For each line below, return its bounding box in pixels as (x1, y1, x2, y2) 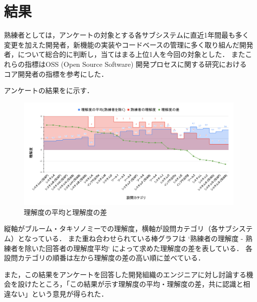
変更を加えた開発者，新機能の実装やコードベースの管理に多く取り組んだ (4, 39, 240, 50)
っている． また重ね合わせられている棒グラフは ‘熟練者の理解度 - (31, 233, 243, 243)
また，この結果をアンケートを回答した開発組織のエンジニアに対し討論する (4, 269, 247, 279)
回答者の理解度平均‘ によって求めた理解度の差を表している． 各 (45, 243, 253, 253)
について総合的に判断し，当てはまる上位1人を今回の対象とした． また (17, 49, 245, 59)
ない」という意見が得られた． (10, 288, 108, 299)
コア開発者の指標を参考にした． (4, 68, 108, 79)
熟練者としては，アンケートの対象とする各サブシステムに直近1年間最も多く (4, 30, 249, 40)
